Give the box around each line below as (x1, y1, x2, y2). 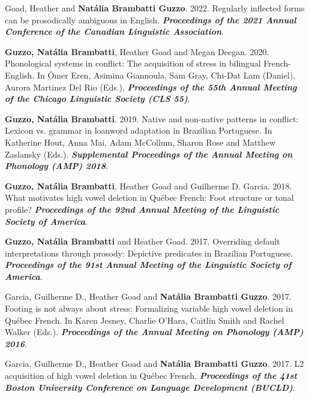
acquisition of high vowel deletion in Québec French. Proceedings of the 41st (5, 369, 297, 382)
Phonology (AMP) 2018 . (5, 159, 108, 172)
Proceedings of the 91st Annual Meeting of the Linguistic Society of (5, 258, 292, 271)
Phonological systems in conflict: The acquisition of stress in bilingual (5, 57, 261, 70)
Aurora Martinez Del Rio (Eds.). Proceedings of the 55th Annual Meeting (5, 80, 297, 93)
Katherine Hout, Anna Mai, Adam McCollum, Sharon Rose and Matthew (5, 135, 276, 148)
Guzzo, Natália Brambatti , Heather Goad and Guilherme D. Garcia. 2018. (5, 179, 292, 192)
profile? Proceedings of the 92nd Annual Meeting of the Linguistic (5, 203, 280, 215)
